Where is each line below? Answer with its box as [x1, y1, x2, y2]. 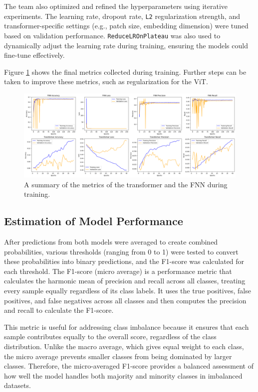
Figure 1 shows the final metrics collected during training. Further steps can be [4, 66, 247, 77]
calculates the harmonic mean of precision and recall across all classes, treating [4, 275, 246, 286]
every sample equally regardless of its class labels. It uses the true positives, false [4, 285, 251, 295]
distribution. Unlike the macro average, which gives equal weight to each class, [4, 341, 244, 351]
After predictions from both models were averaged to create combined [4, 236, 218, 247]
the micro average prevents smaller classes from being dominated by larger [4, 351, 232, 361]
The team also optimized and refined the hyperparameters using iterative [4, 1, 228, 11]
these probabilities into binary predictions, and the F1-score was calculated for [4, 256, 245, 266]
